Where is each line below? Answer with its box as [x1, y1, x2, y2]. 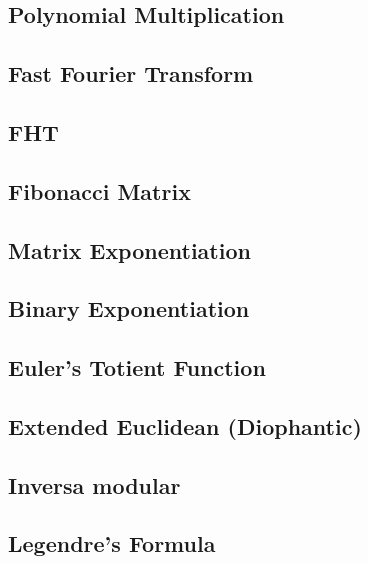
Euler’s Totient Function [8, 352, 266, 383]
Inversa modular [8, 469, 181, 500]
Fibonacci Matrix [8, 175, 191, 206]
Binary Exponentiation [8, 293, 250, 324]
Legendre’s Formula [8, 528, 216, 559]
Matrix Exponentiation [8, 234, 251, 265]
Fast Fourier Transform [8, 58, 254, 89]
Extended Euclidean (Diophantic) [8, 410, 362, 441]
